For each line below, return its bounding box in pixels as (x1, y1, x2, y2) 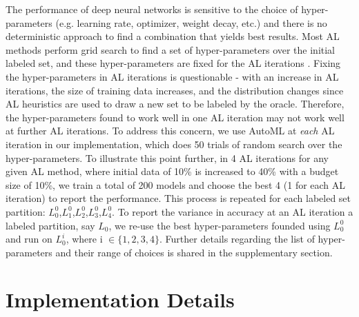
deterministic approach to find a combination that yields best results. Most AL (6, 29, 340, 43)
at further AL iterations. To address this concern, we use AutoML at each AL (6, 123, 335, 138)
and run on (6, 232, 52, 246)
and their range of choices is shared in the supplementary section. (55, 245, 333, 259)
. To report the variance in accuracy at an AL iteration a (112, 204, 353, 218)
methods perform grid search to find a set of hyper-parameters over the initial (6, 42, 336, 57)
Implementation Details (6, 285, 235, 314)
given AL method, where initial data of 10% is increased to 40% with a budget (6, 164, 339, 178)
